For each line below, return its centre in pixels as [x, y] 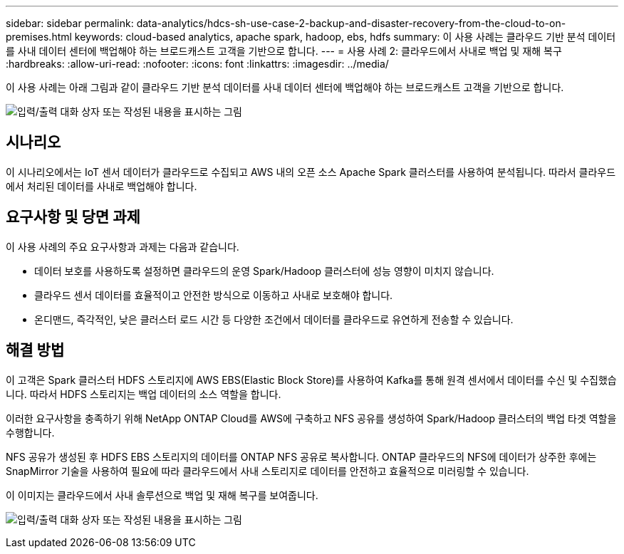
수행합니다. [30, 432]
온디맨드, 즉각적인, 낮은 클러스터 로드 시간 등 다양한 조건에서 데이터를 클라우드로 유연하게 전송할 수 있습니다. [274, 319]
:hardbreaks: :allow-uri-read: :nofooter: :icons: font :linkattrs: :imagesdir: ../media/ [197, 64]
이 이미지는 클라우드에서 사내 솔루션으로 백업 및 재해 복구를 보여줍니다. [162, 495]
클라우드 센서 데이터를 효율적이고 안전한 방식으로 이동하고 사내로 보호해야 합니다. [214, 295]
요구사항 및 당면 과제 [73, 217]
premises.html [39, 37]
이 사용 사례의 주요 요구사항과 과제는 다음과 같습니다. [123, 246]
